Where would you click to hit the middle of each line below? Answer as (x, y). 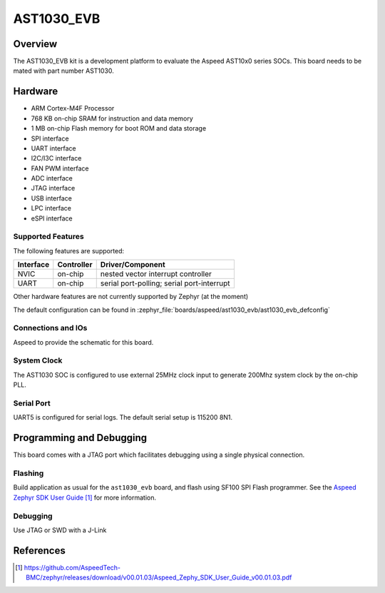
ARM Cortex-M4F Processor (73, 108)
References (39, 551)
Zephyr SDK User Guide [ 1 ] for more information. (85, 497)
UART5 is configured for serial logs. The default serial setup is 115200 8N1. (123, 417)
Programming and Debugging (80, 438)
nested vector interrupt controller (156, 274)
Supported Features (49, 237)
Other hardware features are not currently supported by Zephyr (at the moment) (131, 297)
